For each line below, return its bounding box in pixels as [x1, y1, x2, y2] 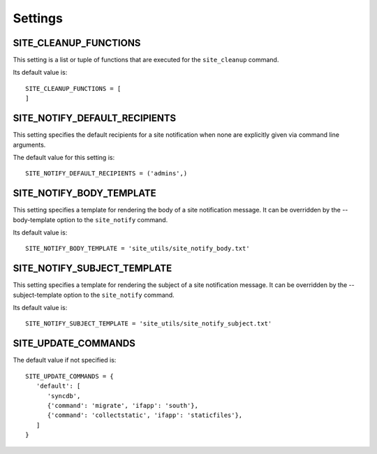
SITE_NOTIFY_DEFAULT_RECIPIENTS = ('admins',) [25, 170, 188, 177]
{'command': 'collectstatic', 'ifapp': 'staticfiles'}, [47, 411, 243, 419]
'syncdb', [47, 392, 81, 400]
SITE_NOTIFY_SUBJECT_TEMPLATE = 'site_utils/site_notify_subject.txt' [25, 320, 272, 328]
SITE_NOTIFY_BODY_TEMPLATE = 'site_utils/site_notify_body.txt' [25, 244, 251, 253]
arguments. [13, 140, 46, 149]
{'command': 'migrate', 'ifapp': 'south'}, [47, 402, 199, 409]
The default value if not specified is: [13, 356, 117, 365]
